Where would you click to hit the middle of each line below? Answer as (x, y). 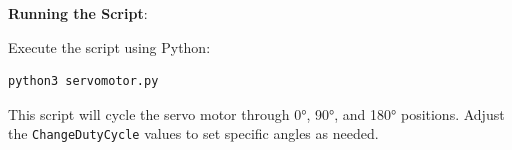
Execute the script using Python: (109, 46)
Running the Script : (78, 13)
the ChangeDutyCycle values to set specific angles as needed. (193, 133)
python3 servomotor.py (83, 81)
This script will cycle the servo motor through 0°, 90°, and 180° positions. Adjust (256, 113)
